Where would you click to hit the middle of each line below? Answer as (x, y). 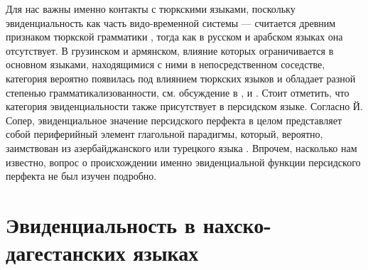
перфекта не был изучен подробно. (81, 176)
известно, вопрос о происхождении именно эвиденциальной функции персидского (183, 162)
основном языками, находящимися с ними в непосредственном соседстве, (166, 64)
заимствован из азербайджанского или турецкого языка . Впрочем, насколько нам (182, 147)
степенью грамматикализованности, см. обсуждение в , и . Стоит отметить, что (178, 92)
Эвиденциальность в (101, 224)
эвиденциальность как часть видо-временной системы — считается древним (171, 22)
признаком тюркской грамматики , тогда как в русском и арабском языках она (174, 37)
